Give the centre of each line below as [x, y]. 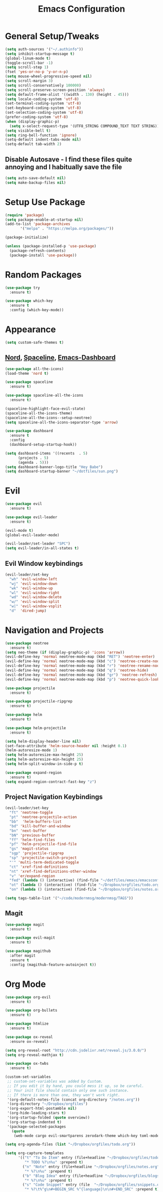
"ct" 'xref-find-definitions [39, 867]
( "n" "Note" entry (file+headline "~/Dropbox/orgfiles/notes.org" [91, 1167]
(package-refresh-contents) [38, 251]
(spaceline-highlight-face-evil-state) [45, 409]
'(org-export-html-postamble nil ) [42, 1109]
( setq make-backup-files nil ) [36, 183]
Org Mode [25, 984]
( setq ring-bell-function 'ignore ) [41, 135]
